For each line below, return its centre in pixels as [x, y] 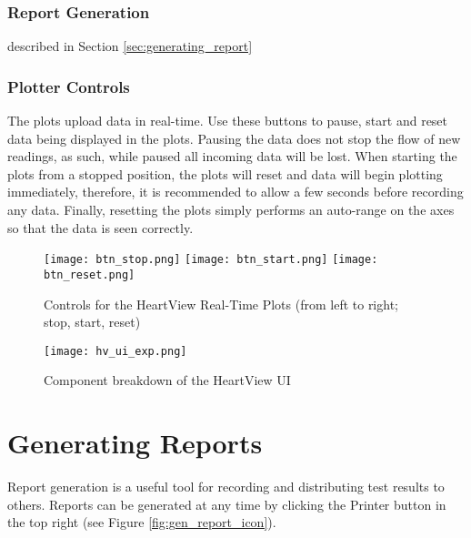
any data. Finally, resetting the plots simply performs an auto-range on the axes [231, 209]
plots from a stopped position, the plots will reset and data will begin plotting [225, 173]
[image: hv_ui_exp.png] [115, 351]
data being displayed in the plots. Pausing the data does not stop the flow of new [234, 138]
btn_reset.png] [90, 274]
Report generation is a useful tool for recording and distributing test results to [226, 487]
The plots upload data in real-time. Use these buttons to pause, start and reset [228, 121]
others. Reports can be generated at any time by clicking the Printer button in [227, 504]
